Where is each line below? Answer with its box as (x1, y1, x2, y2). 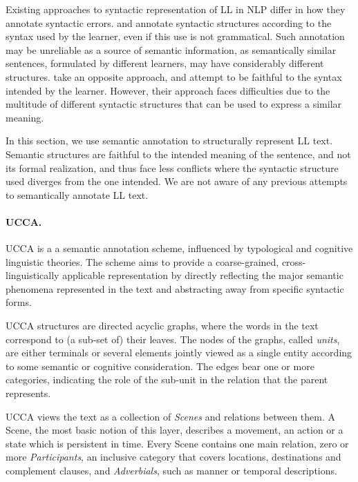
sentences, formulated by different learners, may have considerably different (6, 56, 324, 70)
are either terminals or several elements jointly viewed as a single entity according (6, 345, 352, 360)
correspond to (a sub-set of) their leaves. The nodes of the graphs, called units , (6, 331, 340, 346)
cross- (281, 254, 306, 269)
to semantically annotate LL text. (6, 187, 149, 202)
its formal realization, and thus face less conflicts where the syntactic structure (6, 160, 339, 175)
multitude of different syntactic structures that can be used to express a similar (6, 97, 342, 111)
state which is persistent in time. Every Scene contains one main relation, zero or (6, 436, 349, 450)
